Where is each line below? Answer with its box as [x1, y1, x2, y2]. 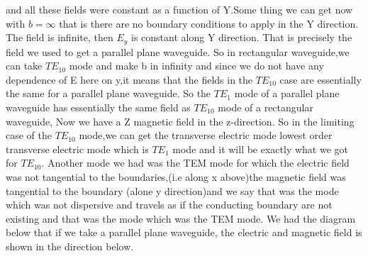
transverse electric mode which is [6, 141, 149, 156]
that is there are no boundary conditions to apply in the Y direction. [59, 16, 359, 30]
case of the [6, 128, 52, 143]
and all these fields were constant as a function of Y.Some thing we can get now [6, 2, 353, 16]
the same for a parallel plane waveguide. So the [6, 86, 211, 101]
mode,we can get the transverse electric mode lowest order [79, 128, 333, 143]
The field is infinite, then [6, 30, 113, 45]
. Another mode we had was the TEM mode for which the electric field [41, 155, 350, 170]
